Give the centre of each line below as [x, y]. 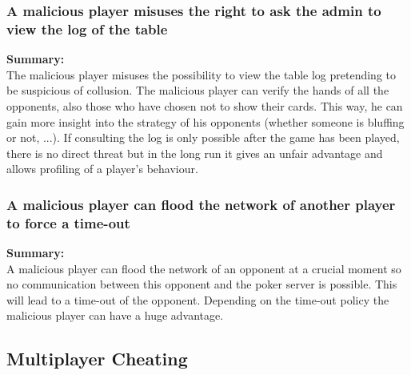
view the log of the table [87, 28]
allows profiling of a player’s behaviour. [102, 169]
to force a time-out [68, 222]
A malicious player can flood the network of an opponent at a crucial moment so [204, 268]
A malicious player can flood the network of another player [201, 204]
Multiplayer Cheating [97, 359]
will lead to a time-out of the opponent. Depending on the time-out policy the [198, 299]
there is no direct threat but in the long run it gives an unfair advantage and [195, 153]
